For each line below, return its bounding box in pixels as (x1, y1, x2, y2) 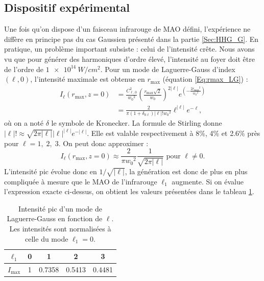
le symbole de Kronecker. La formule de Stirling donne (51, 118, 222, 128)
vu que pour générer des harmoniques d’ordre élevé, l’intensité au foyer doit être (4, 53, 255, 64)
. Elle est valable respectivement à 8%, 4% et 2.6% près (87, 128, 260, 138)
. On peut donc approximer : (58, 137, 149, 148)
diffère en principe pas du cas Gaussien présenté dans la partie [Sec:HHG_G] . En (4, 33, 259, 44)
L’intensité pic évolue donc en (4, 166, 97, 176)
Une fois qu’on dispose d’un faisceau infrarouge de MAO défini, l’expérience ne (4, 24, 251, 34)
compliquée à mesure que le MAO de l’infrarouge (4, 176, 157, 186)
